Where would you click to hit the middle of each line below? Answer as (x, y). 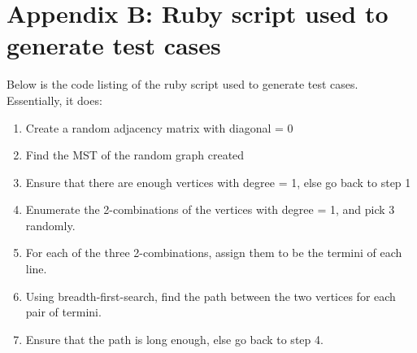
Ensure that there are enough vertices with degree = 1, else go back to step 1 (218, 182)
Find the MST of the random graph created (135, 155)
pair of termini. (63, 312)
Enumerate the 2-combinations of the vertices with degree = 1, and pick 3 (210, 209)
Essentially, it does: (54, 100)
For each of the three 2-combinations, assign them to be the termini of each (214, 253)
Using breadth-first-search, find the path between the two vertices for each (211, 296)
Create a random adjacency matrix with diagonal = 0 (159, 127)
